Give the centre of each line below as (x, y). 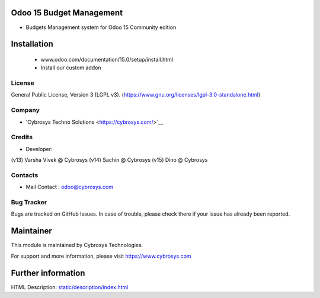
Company (25, 110)
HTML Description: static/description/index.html (70, 287)
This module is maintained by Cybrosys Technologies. (77, 245)
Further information (48, 273)
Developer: (39, 149)
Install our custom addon (71, 68)
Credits (22, 137)
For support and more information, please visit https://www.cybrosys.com (101, 256)
